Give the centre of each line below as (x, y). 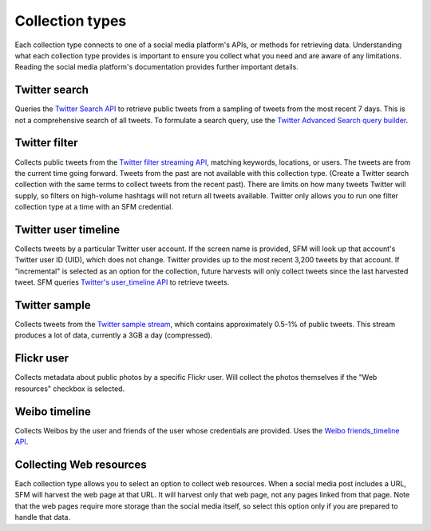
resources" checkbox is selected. (70, 389)
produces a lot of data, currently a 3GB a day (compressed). (114, 335)
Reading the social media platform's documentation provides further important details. (156, 67)
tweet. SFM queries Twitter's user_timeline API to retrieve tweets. (122, 282)
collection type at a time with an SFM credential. (94, 207)
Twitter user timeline (67, 229)
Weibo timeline (53, 411)
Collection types (71, 21)
